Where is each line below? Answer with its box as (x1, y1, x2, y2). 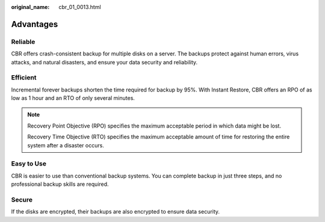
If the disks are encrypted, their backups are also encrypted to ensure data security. (11, 208, 220, 215)
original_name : (11, 4, 50, 10)
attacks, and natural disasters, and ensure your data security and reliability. (11, 58, 198, 66)
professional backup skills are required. (11, 180, 109, 188)
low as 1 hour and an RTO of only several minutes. (11, 94, 135, 102)
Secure (11, 196, 33, 204)
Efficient (11, 73, 37, 82)
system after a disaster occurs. (27, 141, 105, 149)
